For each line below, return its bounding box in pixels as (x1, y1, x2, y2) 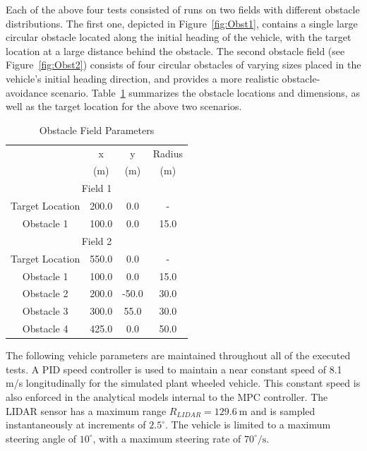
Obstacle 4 (22, 321, 68, 336)
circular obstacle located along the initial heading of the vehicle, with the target (6, 30, 351, 44)
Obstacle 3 (22, 303, 68, 318)
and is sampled (251, 403, 315, 418)
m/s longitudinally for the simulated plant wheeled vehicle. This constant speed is (6, 375, 361, 390)
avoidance (6, 85, 48, 100)
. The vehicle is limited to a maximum (165, 417, 331, 432)
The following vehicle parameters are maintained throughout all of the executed (6, 348, 351, 363)
